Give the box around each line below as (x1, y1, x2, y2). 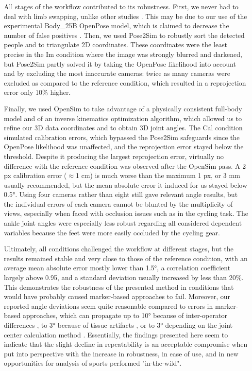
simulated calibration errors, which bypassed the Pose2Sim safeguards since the (4, 132, 240, 142)
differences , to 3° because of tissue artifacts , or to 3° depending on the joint (4, 320, 233, 330)
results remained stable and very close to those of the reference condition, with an (4, 253, 248, 263)
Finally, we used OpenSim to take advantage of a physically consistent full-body (4, 103, 242, 113)
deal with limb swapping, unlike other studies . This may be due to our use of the (4, 11, 247, 21)
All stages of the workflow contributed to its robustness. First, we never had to (4, 1, 239, 11)
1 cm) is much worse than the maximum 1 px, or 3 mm (75, 170, 240, 180)
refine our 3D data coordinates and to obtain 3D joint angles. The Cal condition (4, 123, 243, 133)
